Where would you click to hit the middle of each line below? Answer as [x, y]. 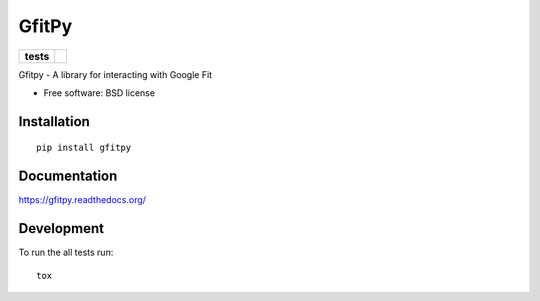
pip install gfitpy [84, 148]
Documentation [68, 176]
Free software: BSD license [99, 92]
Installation [54, 121]
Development [61, 228]
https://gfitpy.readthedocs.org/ [82, 200]
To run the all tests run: [66, 252]
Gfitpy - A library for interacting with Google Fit [115, 74]
